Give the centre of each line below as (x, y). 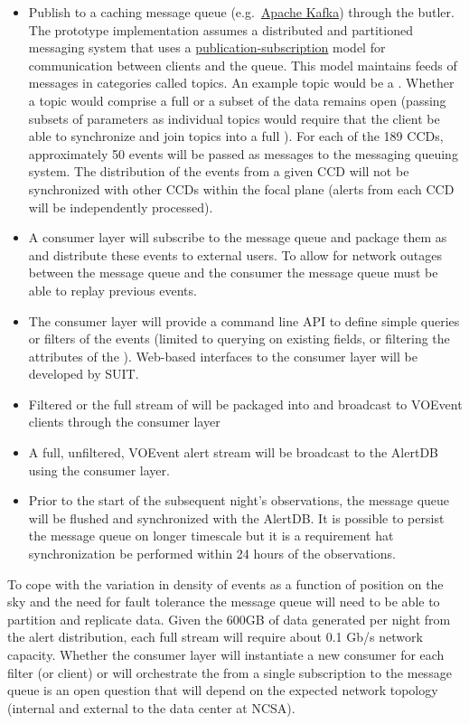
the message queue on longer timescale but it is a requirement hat (211, 536)
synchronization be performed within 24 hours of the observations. (212, 554)
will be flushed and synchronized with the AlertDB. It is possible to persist (236, 517)
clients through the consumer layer (124, 422)
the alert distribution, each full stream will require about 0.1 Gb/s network (215, 637)
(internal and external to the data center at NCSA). (151, 707)
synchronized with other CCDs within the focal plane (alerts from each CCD (241, 188)
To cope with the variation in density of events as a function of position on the (225, 583)
